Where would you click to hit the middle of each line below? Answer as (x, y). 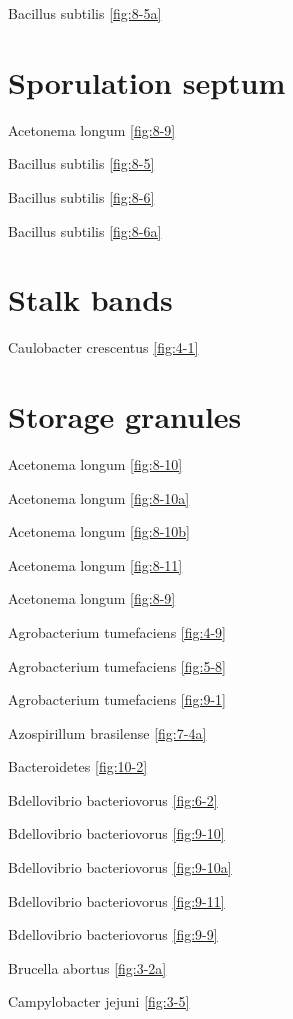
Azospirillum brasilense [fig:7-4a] (107, 732)
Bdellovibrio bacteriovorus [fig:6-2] (113, 799)
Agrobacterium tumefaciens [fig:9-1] (117, 699)
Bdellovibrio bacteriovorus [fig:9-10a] (120, 867)
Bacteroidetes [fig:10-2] (78, 766)
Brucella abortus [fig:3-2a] (87, 967)
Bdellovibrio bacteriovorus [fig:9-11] (116, 900)
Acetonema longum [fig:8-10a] (99, 497)
